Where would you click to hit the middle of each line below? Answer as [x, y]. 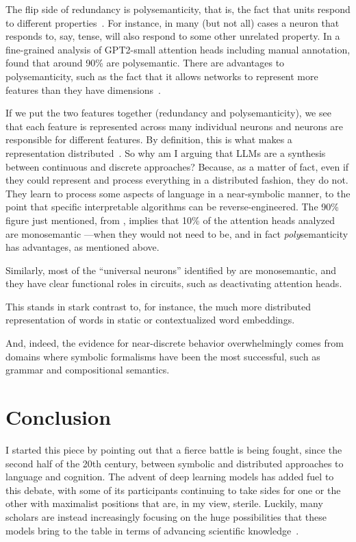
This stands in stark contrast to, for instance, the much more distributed [158, 306]
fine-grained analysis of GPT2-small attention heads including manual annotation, [178, 49]
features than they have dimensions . [84, 89]
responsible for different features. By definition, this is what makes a [149, 139]
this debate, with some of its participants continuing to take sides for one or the [173, 490]
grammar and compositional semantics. [88, 370]
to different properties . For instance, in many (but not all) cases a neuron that [173, 22]
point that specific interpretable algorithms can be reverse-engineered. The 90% [172, 207]
